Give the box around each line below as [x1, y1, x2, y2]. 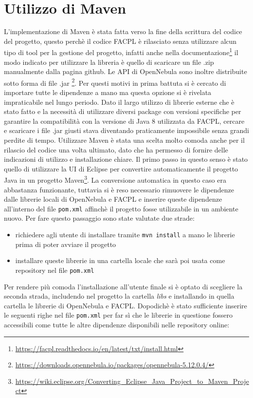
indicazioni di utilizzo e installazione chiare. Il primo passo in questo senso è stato [4, 154, 248, 164]
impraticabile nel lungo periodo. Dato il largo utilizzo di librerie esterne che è [4, 96, 235, 107]
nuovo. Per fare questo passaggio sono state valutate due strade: [4, 213, 195, 223]
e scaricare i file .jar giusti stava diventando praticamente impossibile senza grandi [4, 125, 249, 135]
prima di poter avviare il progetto [15, 239, 116, 249]
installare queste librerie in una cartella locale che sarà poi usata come [15, 255, 225, 265]
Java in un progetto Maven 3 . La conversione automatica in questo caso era [4, 173, 226, 185]
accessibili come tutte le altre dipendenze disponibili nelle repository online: [4, 319, 230, 329]
